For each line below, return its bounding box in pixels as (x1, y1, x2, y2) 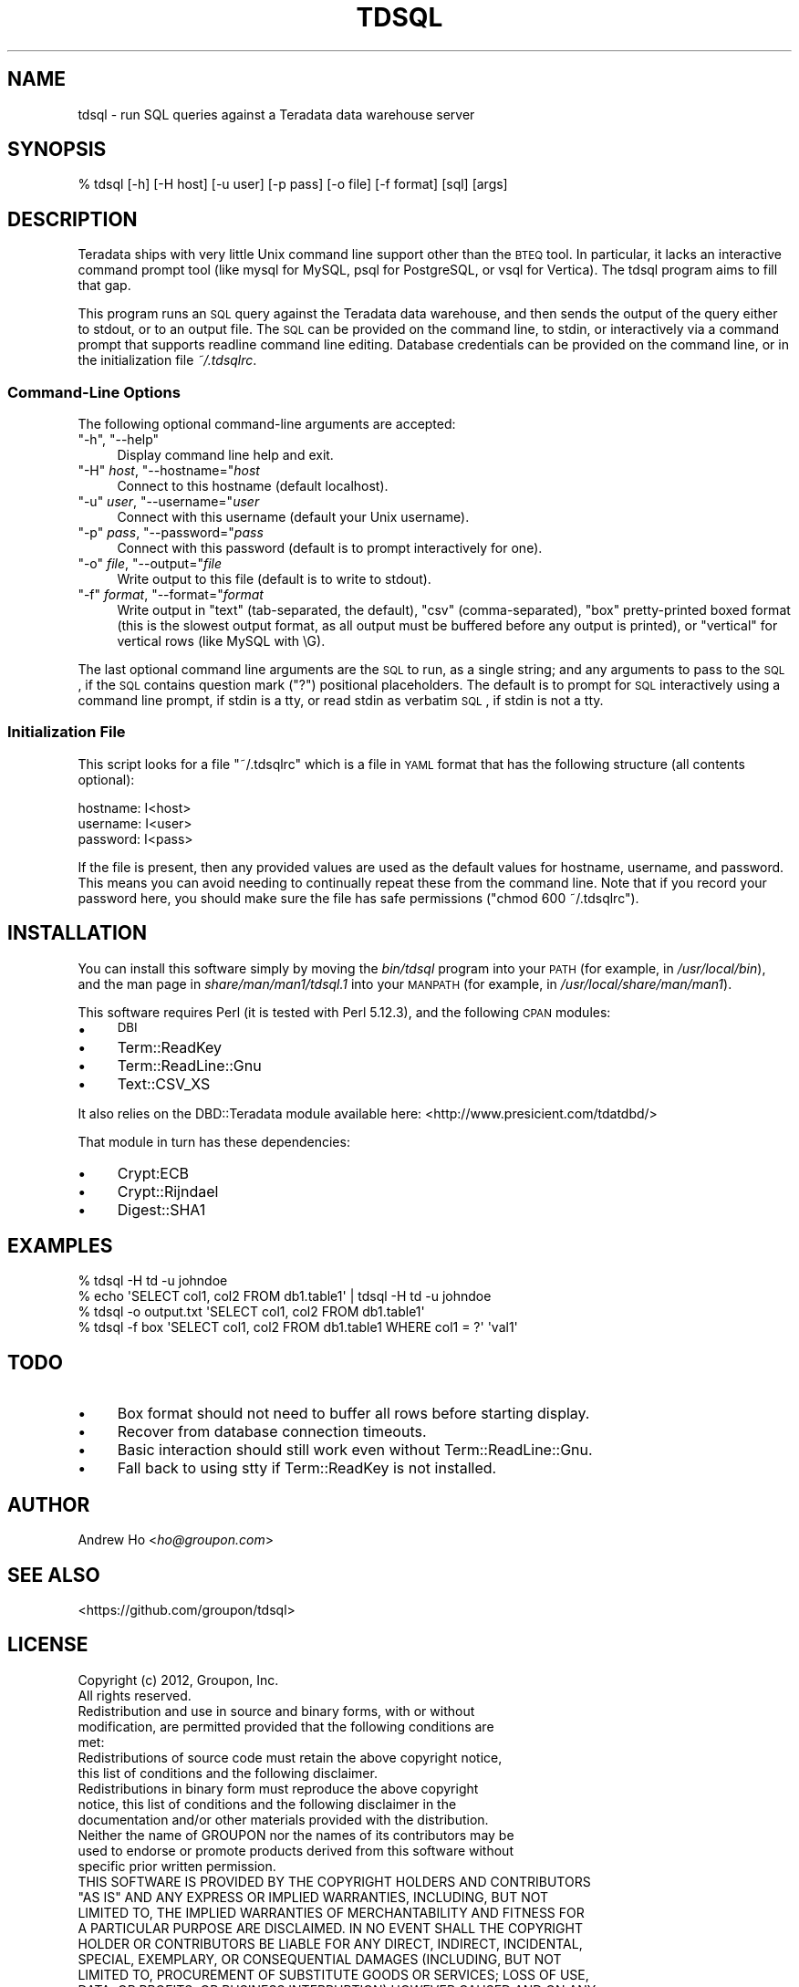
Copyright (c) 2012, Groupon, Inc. (78, 1671, 279, 1688)
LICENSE (7, 1633, 88, 1657)
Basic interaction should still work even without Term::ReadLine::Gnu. (117, 1441, 593, 1460)
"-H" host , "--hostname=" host (78, 463, 260, 479)
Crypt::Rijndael (117, 1181, 219, 1201)
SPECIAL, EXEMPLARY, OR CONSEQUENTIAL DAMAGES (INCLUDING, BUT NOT (78, 1951, 562, 1967)
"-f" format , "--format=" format (78, 587, 264, 603)
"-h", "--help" (78, 432, 160, 448)
